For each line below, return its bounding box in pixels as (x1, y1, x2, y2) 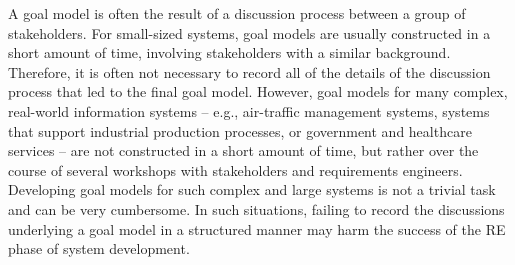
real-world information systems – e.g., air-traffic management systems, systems (8, 100, 490, 121)
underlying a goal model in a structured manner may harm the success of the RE (8, 218, 506, 239)
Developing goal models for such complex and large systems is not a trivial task (8, 179, 496, 200)
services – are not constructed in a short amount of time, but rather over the (8, 140, 479, 161)
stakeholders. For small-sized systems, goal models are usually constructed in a (8, 22, 491, 43)
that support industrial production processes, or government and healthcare (8, 120, 472, 141)
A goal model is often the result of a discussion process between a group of (8, 3, 466, 23)
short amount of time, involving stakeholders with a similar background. (8, 42, 451, 63)
